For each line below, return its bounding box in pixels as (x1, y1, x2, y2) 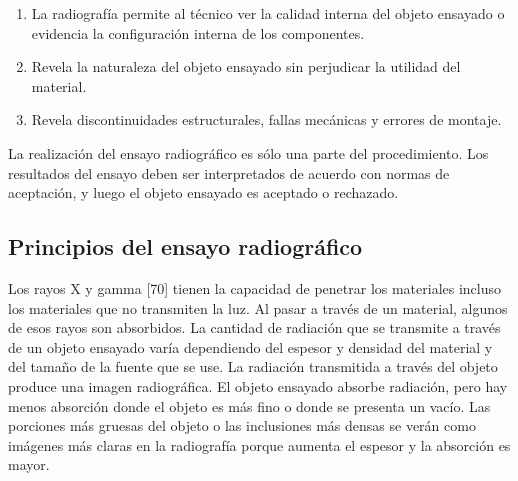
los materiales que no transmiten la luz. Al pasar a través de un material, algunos (8, 297, 508, 318)
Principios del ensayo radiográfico (8, 231, 363, 262)
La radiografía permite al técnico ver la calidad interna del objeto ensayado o (31, 3, 505, 23)
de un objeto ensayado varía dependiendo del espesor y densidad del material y (8, 336, 493, 357)
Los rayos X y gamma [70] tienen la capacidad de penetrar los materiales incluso (8, 277, 502, 298)
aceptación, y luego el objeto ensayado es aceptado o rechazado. (8, 182, 399, 203)
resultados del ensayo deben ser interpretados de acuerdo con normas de (8, 162, 450, 183)
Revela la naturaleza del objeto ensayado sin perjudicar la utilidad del (31, 56, 461, 77)
